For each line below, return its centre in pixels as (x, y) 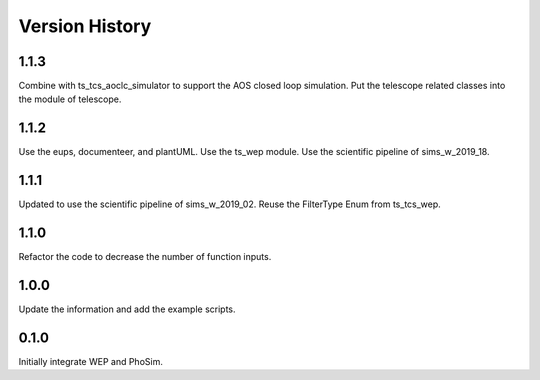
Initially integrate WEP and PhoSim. (91, 361)
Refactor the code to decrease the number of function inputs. (145, 257)
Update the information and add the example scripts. (127, 309)
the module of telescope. (70, 99)
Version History (85, 26)
